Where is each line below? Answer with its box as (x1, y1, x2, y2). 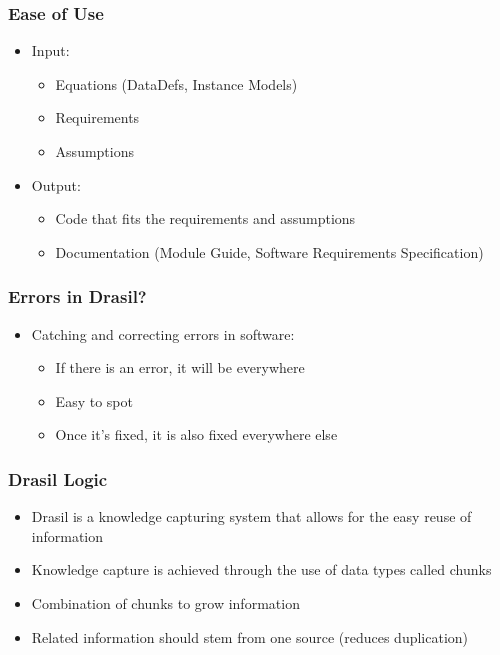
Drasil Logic (8, 466, 108, 491)
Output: (31, 174, 81, 195)
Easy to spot (55, 390, 133, 411)
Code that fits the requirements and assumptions (55, 208, 356, 229)
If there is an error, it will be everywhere (55, 357, 305, 378)
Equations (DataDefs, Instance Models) (55, 73, 298, 94)
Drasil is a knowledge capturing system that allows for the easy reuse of (31, 506, 472, 527)
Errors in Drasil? (8, 284, 147, 309)
